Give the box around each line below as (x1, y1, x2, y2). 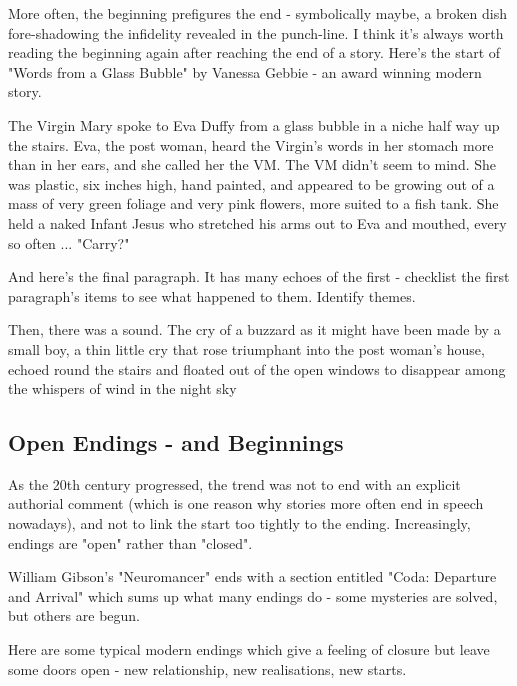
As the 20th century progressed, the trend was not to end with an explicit (8, 473, 461, 494)
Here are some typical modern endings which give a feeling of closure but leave (8, 639, 490, 660)
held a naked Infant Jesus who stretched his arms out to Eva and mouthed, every (8, 212, 507, 233)
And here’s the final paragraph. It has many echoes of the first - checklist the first (8, 266, 510, 287)
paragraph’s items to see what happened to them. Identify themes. (8, 285, 416, 306)
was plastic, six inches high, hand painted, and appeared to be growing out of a (8, 173, 495, 194)
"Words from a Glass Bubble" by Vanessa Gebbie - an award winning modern (8, 61, 482, 82)
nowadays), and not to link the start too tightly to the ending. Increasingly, (8, 513, 471, 534)
